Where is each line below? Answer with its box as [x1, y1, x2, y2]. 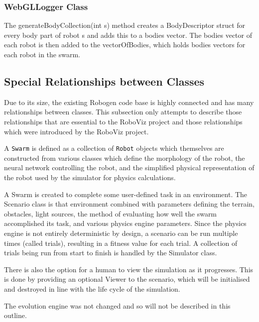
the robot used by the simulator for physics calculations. [4, 172, 176, 183]
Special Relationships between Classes [4, 73, 205, 89]
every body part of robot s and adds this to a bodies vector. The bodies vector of [4, 29, 252, 40]
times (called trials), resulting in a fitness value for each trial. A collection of [4, 237, 238, 248]
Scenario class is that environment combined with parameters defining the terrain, [4, 199, 255, 209]
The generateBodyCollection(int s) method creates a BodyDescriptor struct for [4, 20, 246, 30]
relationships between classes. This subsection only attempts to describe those [4, 107, 242, 117]
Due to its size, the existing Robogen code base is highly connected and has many [4, 97, 254, 107]
